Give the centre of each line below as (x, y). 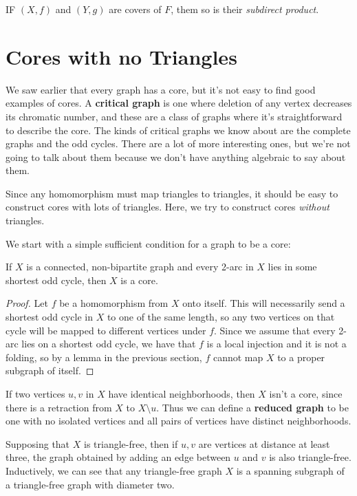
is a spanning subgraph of (290, 470)
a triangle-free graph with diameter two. (90, 484)
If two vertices (35, 393)
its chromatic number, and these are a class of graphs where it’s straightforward (174, 116)
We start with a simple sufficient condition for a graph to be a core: (148, 243)
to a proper (301, 357)
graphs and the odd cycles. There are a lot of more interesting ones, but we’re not (178, 143)
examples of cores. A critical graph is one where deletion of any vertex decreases (179, 103)
